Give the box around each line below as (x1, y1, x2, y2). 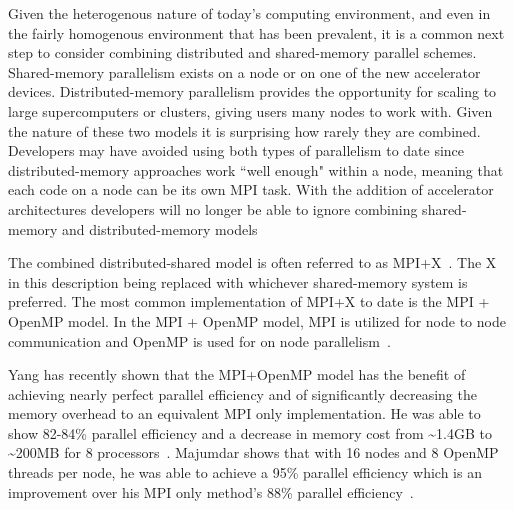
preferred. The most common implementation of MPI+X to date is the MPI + (8, 291, 490, 312)
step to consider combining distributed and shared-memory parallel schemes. (8, 42, 477, 63)
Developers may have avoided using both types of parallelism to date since (8, 140, 465, 161)
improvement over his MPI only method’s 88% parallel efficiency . (8, 481, 414, 502)
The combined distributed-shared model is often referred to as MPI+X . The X (8, 252, 497, 273)
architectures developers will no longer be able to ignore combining (8, 198, 418, 219)
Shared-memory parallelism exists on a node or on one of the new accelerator (8, 61, 481, 82)
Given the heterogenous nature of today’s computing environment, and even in (8, 3, 491, 23)
